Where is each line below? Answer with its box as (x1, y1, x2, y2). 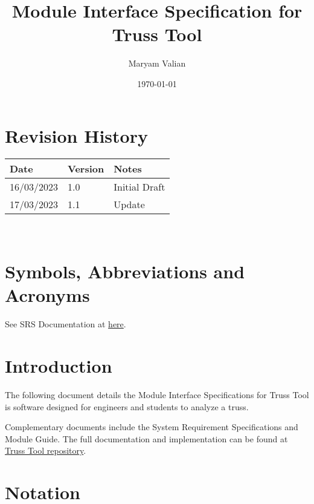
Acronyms (5, 283, 90, 307)
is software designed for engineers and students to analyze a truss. (5, 400, 249, 413)
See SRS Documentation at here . (5, 318, 126, 330)
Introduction (5, 353, 112, 378)
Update (114, 197, 145, 212)
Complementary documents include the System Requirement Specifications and (5, 421, 298, 433)
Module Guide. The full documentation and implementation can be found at (5, 432, 288, 445)
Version (68, 162, 104, 176)
